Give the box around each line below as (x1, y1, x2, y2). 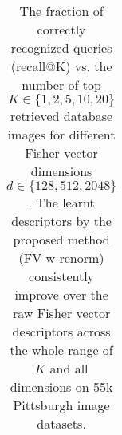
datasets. (37, 414, 86, 433)
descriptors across (12, 322, 111, 340)
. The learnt (28, 193, 95, 211)
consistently (29, 267, 95, 285)
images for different (7, 125, 116, 143)
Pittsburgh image (13, 396, 110, 414)
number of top (22, 75, 101, 94)
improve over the (14, 285, 108, 304)
